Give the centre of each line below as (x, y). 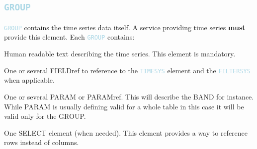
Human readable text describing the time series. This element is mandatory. (120, 54)
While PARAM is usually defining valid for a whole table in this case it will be (124, 106)
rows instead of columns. (42, 142)
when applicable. (29, 80)
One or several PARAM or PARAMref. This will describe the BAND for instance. (129, 96)
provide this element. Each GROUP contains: (69, 37)
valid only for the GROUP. (45, 116)
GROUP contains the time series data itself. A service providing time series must (125, 27)
